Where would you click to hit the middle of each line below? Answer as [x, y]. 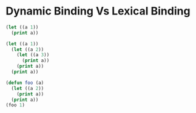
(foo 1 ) [15, 105]
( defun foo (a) [25, 83]
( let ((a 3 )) [33, 55]
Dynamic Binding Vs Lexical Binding [98, 11]
